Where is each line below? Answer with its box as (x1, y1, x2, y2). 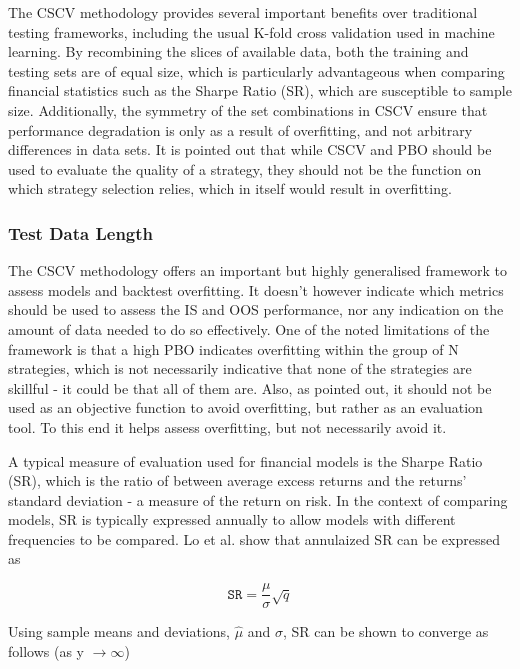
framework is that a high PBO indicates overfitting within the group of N (8, 338, 459, 359)
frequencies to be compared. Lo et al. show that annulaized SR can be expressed (8, 528, 500, 549)
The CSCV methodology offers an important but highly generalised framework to (8, 260, 507, 281)
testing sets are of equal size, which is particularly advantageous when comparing (8, 60, 505, 81)
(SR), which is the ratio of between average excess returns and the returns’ (8, 470, 467, 491)
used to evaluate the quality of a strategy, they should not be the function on (8, 158, 482, 179)
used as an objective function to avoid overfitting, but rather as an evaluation (8, 397, 483, 418)
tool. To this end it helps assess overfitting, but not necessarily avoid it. (8, 416, 447, 437)
